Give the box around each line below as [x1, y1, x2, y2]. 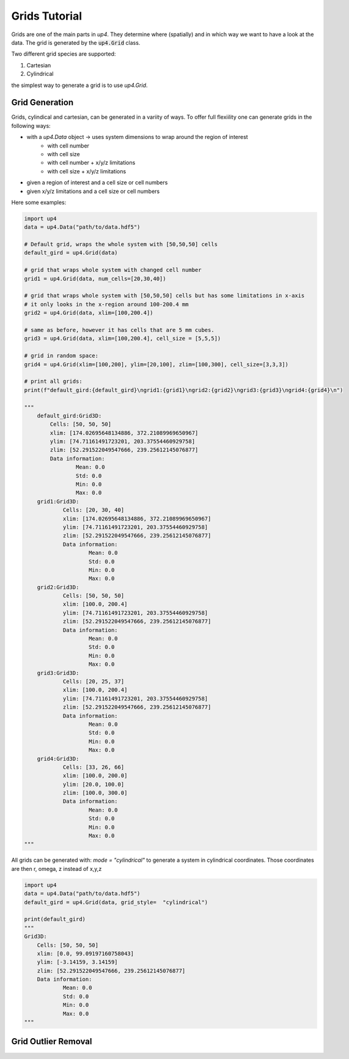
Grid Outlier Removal [11, 1036, 92, 1047]
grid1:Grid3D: [37, 498, 79, 505]
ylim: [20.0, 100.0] [62, 781, 125, 788]
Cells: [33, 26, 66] [62, 763, 125, 771]
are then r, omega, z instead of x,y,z [11, 865, 102, 872]
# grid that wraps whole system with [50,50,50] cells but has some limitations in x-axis [24, 292, 305, 300]
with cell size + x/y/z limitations [47, 167, 127, 175]
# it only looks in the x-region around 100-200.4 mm [24, 301, 189, 307]
